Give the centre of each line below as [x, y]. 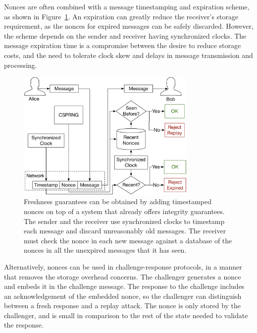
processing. [21, 65]
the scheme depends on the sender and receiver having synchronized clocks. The [125, 35]
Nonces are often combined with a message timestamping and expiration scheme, [127, 6]
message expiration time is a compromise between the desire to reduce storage [123, 45]
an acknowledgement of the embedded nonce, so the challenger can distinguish [123, 296]
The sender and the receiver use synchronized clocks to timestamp [124, 221]
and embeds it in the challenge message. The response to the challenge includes [124, 286]
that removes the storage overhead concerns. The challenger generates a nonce [123, 276]
